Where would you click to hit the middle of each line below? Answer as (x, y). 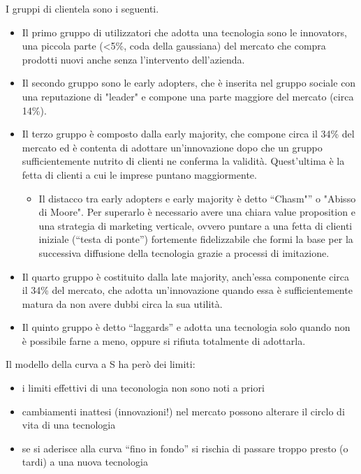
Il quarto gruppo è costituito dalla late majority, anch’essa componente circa (186, 276)
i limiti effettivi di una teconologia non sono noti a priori (143, 388)
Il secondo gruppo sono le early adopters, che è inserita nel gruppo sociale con (189, 83)
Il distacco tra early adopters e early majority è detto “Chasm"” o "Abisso (197, 198)
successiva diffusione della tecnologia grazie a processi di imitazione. (184, 252)
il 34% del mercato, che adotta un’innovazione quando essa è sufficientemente (187, 290)
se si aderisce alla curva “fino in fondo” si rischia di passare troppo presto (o (185, 448)
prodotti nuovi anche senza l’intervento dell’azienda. (133, 59)
